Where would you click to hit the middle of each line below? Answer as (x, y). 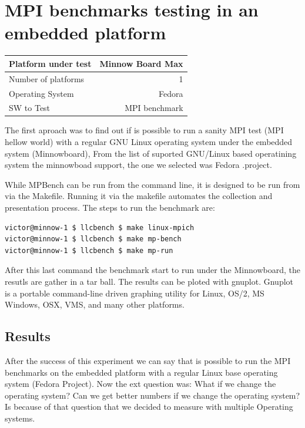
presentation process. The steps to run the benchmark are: (110, 207)
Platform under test (50, 63)
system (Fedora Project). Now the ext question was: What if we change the (140, 384)
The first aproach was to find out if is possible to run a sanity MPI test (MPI (144, 130)
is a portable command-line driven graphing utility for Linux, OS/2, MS (135, 293)
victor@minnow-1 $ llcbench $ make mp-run (89, 250)
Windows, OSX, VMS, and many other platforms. (95, 304)
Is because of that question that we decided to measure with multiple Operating (149, 407)
